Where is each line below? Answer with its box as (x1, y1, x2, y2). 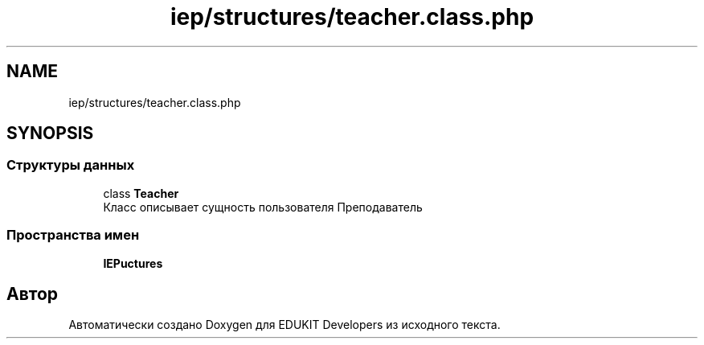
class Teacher (103, 186, 179, 200)
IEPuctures (103, 256, 163, 270)
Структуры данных (6, 157, 135, 174)
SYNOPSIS (6, 123, 94, 144)
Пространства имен (6, 227, 140, 244)
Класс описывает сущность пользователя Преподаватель (103, 199, 423, 214)
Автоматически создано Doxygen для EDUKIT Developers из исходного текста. (68, 318, 501, 332)
